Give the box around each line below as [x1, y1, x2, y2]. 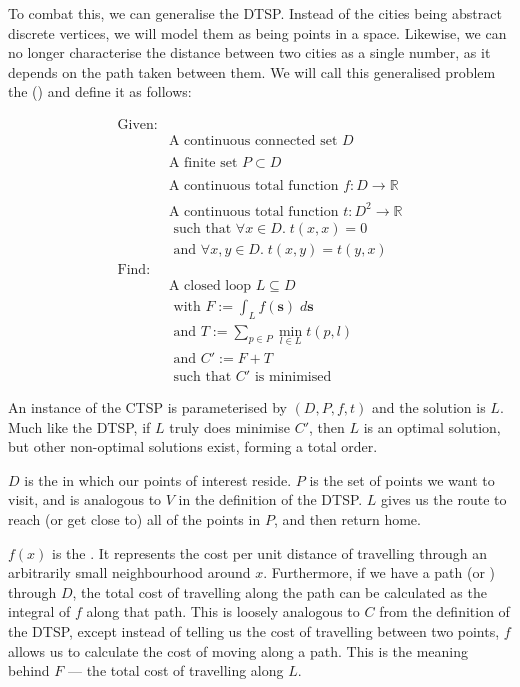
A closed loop [168, 278, 252, 293]
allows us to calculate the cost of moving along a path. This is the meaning [8, 640, 469, 661]
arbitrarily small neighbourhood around [8, 562, 251, 583]
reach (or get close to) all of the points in [8, 508, 261, 529]
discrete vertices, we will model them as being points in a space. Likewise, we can [8, 22, 507, 43]
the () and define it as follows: [8, 81, 192, 102]
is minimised [254, 369, 332, 384]
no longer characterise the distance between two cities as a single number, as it [8, 42, 491, 63]
